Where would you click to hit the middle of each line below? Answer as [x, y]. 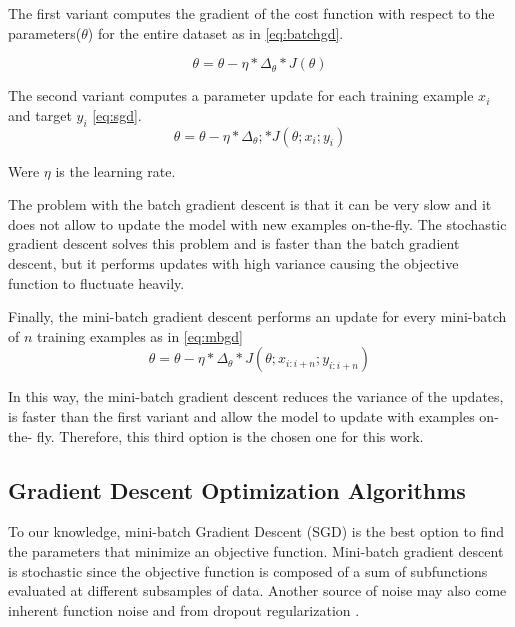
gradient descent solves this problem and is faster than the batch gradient [234, 243]
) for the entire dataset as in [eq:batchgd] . [215, 32]
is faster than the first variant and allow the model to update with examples [241, 415]
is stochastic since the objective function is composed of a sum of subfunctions [248, 570]
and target [40, 114]
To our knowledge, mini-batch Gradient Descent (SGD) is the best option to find [256, 531]
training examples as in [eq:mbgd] [140, 335]
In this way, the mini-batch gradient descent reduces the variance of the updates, [256, 396]
